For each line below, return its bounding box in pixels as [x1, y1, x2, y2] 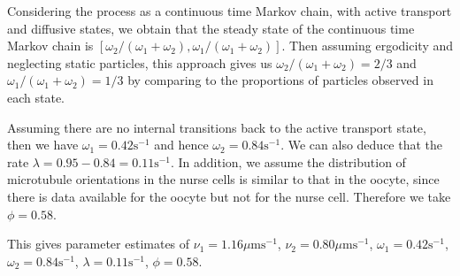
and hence [154, 135, 209, 154]
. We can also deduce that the [280, 135, 443, 154]
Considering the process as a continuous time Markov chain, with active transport [7, 2, 452, 19]
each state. [7, 88, 65, 106]
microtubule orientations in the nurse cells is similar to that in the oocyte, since [7, 170, 440, 188]
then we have [7, 135, 79, 154]
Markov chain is [7, 36, 94, 55]
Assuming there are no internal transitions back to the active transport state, [7, 118, 426, 136]
